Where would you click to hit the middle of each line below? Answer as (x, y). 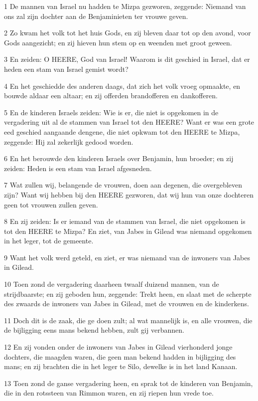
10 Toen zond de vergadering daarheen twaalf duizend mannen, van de (112, 284)
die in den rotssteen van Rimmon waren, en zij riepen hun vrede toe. (109, 393)
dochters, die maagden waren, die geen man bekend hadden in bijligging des (120, 356)
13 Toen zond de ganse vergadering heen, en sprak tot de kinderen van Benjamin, (129, 383)
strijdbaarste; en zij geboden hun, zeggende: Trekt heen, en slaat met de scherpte (128, 294)
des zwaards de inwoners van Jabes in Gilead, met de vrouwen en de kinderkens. (127, 303)
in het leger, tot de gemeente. (49, 241)
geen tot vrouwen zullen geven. (51, 204)
